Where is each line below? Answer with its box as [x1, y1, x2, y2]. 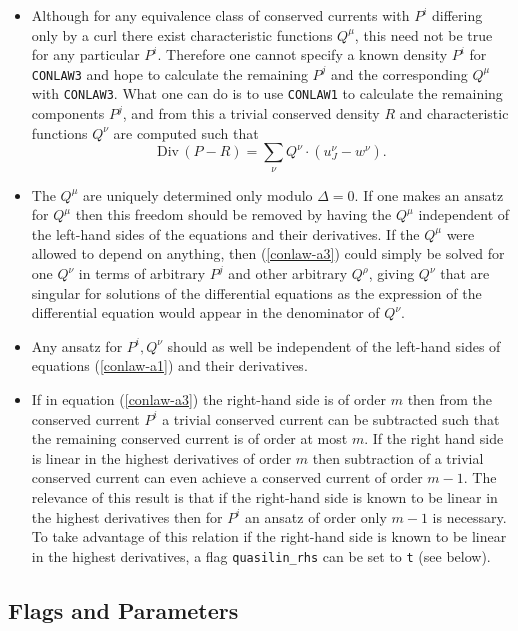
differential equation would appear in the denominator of [31, 302, 380, 323]
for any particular [31, 44, 140, 65]
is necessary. [432, 506, 507, 527]
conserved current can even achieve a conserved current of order [31, 467, 423, 488]
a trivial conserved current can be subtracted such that [162, 408, 500, 429]
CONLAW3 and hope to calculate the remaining [31, 63, 308, 84]
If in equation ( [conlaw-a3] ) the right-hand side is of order [31, 389, 386, 410]
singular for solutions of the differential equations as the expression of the [31, 282, 482, 303]
